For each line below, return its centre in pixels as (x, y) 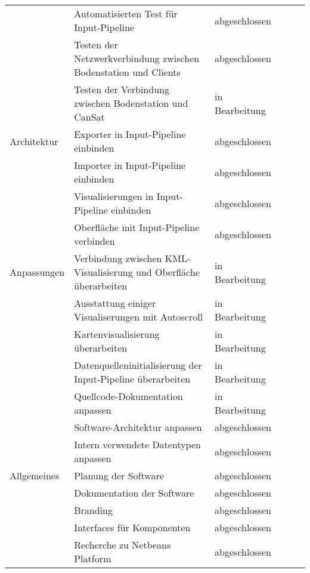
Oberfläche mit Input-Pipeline (137, 227)
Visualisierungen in (114, 196)
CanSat (89, 117)
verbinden (94, 241)
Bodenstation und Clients (127, 72)
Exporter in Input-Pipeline (130, 134)
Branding (93, 510)
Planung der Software (119, 475)
